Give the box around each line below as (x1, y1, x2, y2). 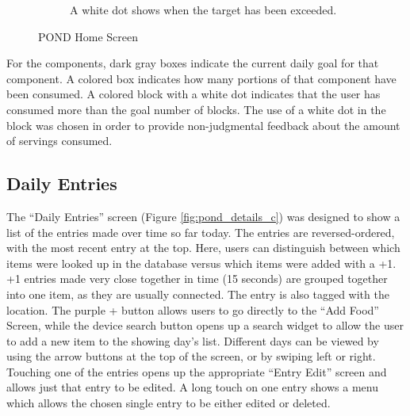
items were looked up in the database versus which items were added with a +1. (6, 254, 397, 271)
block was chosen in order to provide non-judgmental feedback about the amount (6, 116, 400, 133)
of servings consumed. (6, 132, 113, 149)
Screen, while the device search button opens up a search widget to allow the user (6, 317, 404, 334)
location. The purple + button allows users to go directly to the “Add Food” (6, 301, 379, 318)
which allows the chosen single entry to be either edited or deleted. (6, 395, 331, 411)
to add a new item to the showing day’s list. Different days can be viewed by (6, 332, 379, 349)
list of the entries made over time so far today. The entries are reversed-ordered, (6, 223, 395, 240)
